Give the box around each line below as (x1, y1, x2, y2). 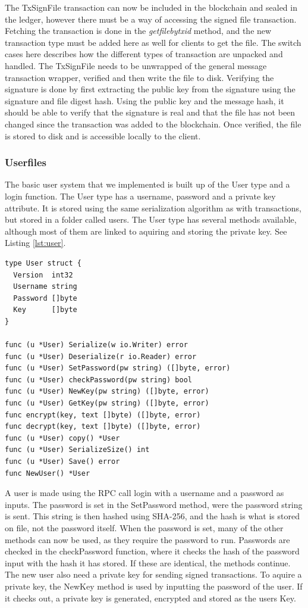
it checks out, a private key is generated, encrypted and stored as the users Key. (5, 591, 296, 604)
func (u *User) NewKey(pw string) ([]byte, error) (5, 387, 209, 396)
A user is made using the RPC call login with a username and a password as (5, 487, 284, 499)
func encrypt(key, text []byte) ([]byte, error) (5, 410, 201, 419)
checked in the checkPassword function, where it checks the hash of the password (5, 545, 300, 557)
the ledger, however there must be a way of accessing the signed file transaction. (5, 13, 297, 25)
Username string (13, 282, 77, 291)
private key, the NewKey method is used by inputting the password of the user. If (5, 579, 303, 592)
